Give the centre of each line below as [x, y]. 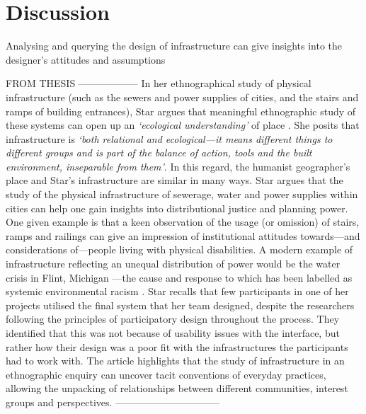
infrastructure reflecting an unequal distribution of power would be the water [173, 264]
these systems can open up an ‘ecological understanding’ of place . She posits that [183, 125]
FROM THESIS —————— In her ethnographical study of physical [159, 83]
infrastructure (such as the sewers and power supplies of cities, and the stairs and [182, 97]
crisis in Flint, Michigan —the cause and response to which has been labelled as [179, 277]
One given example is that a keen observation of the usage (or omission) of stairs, [183, 222]
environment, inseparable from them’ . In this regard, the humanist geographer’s [178, 166]
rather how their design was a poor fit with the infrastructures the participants [177, 346]
